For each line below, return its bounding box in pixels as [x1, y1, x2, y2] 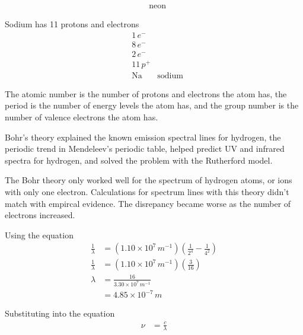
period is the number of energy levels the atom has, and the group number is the [5, 99, 299, 111]
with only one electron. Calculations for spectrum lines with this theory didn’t [5, 186, 289, 198]
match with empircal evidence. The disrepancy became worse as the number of [5, 197, 291, 209]
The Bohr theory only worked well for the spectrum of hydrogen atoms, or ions [5, 174, 292, 186]
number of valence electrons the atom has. [5, 111, 158, 123]
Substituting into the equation [5, 307, 115, 320]
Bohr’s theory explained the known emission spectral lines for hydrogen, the [5, 130, 281, 143]
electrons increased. [5, 209, 75, 221]
